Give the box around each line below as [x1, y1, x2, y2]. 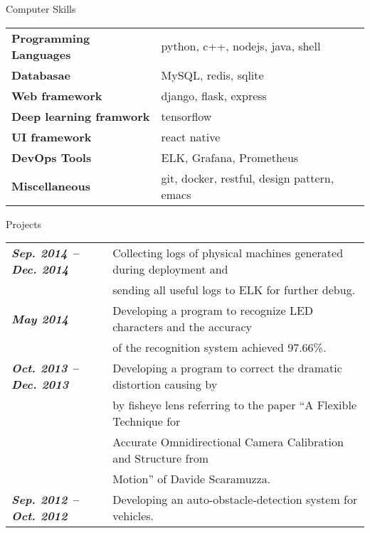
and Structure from [112, 450, 209, 467]
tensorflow [161, 107, 212, 124]
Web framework [11, 87, 102, 104]
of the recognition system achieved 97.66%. [112, 339, 327, 356]
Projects [6, 216, 42, 231]
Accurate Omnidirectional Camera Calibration [112, 434, 344, 451]
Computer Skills [6, 1, 76, 16]
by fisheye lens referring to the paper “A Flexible [112, 397, 356, 414]
